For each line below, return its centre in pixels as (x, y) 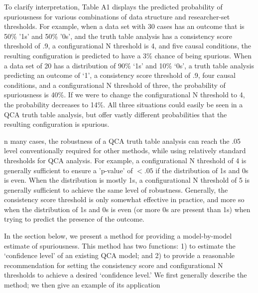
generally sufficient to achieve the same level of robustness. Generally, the (116, 189)
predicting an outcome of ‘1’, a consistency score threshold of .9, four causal (120, 75)
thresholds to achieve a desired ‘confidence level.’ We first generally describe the (126, 275)
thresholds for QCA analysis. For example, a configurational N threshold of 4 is (125, 160)
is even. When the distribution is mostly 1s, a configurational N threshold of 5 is (127, 180)
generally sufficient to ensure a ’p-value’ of (68, 170)
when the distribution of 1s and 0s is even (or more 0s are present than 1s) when (127, 209)
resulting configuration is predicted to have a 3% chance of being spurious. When (128, 55)
